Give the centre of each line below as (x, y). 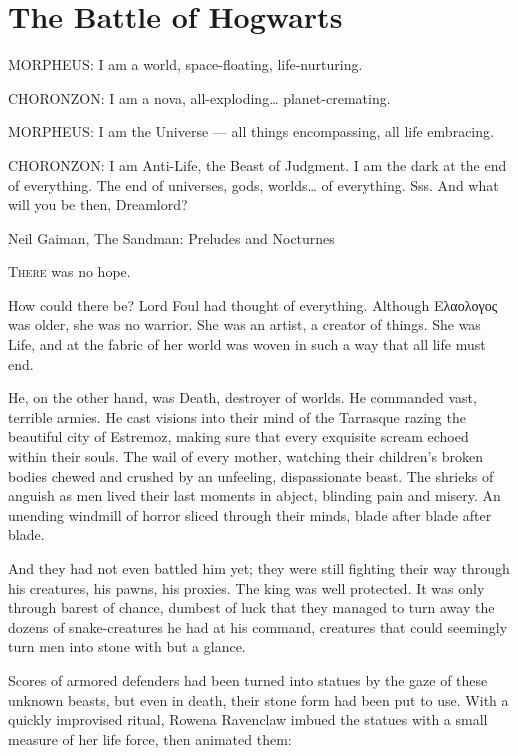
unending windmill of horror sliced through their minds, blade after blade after (250, 514)
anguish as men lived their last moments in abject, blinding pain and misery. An (254, 495)
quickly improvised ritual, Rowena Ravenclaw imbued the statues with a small (248, 719)
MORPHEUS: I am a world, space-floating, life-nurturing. (185, 64)
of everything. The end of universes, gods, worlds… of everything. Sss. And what (253, 184)
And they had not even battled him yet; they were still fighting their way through (259, 568)
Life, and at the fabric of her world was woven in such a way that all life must (247, 344)
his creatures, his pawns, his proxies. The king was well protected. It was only (246, 587)
